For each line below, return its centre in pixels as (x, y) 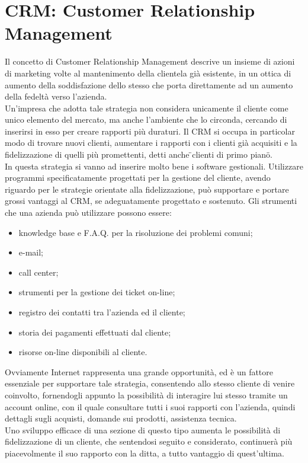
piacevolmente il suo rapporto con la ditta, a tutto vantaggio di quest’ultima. (145, 453)
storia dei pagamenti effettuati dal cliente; (95, 332)
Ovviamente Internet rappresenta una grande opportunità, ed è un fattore (139, 371)
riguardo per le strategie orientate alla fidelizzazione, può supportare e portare (147, 189)
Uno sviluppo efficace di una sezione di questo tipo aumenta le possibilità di (143, 430)
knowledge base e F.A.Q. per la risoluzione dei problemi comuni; (136, 232)
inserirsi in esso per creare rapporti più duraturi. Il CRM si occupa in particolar (150, 131)
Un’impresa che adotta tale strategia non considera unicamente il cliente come (147, 108)
